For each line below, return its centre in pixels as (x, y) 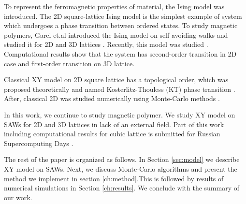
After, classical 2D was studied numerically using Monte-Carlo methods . (112, 98)
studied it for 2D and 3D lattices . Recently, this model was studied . (106, 44)
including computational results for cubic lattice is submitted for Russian (112, 134)
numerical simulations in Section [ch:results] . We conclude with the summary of (122, 188)
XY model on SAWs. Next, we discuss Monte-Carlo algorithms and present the (121, 168)
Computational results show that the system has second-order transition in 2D (120, 53)
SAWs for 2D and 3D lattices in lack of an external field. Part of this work (114, 124)
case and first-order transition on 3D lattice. (69, 63)
